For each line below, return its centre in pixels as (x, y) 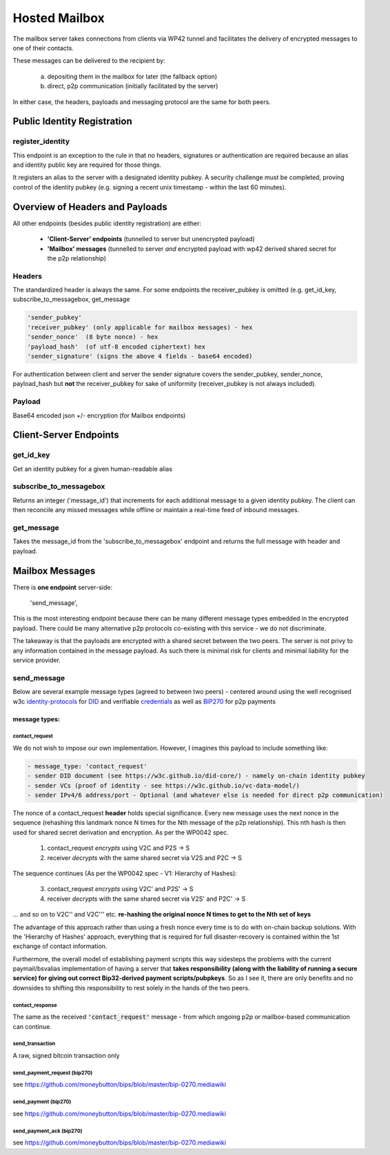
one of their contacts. (43, 48)
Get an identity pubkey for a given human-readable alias (92, 469)
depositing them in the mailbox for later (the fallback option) (132, 76)
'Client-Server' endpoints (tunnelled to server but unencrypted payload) (151, 239)
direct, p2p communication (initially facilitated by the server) (133, 86)
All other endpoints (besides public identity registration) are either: (107, 223)
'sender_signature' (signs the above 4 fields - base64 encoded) (140, 356)
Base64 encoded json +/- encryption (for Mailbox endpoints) (99, 415)
